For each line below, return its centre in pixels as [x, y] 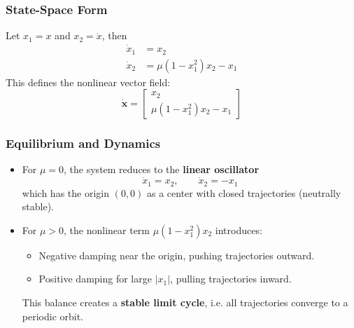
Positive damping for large [95, 279]
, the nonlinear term [107, 230]
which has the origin [65, 192]
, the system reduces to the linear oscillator [162, 169]
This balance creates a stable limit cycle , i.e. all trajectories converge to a [185, 302]
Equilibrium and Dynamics [83, 143]
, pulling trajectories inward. [231, 279]
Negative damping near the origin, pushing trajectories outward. [177, 255]
